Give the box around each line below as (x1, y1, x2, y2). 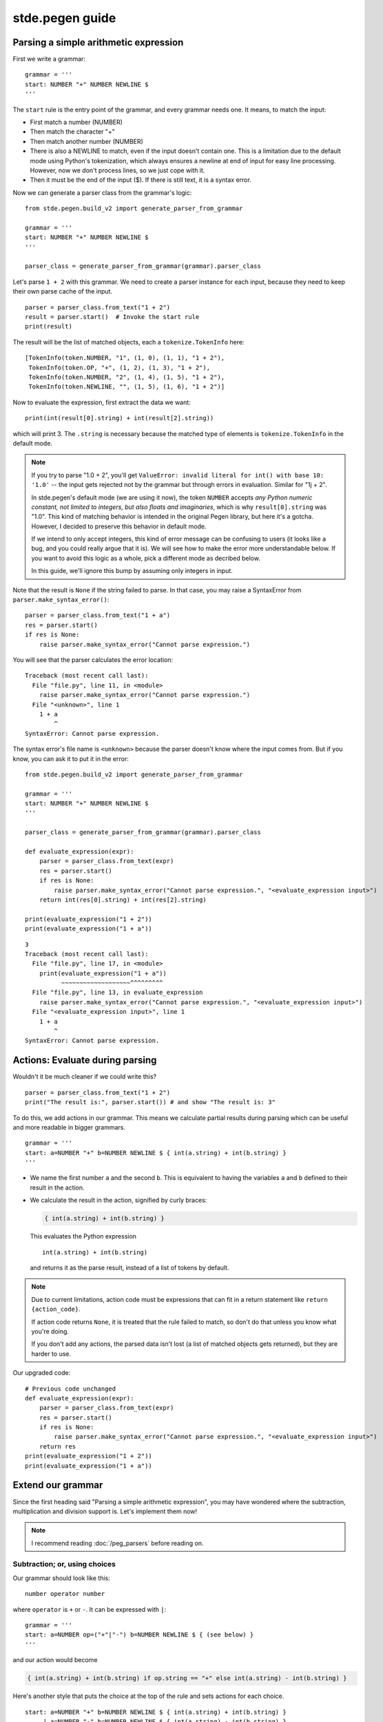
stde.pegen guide (12, 10, 116, 25)
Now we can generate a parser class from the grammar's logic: (12, 188, 192, 196)
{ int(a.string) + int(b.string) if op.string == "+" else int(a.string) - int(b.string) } (27, 1674, 347, 1682)
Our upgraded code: (12, 1369, 71, 1377)
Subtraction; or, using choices (12, 1559, 116, 1569)
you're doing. (31, 1327, 69, 1336)
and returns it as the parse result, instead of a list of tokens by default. (30, 1264, 229, 1272)
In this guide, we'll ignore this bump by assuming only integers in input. (31, 567, 234, 575)
